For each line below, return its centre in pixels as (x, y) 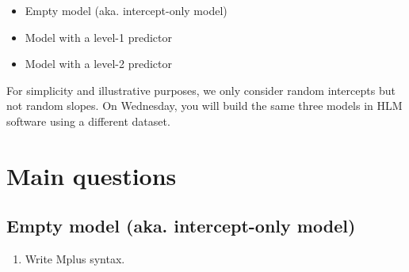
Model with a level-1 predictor (98, 37)
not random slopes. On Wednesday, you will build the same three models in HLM (204, 106)
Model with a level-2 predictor (98, 64)
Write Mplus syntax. (75, 259)
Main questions (92, 175)
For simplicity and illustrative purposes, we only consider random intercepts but (201, 90)
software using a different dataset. (88, 121)
